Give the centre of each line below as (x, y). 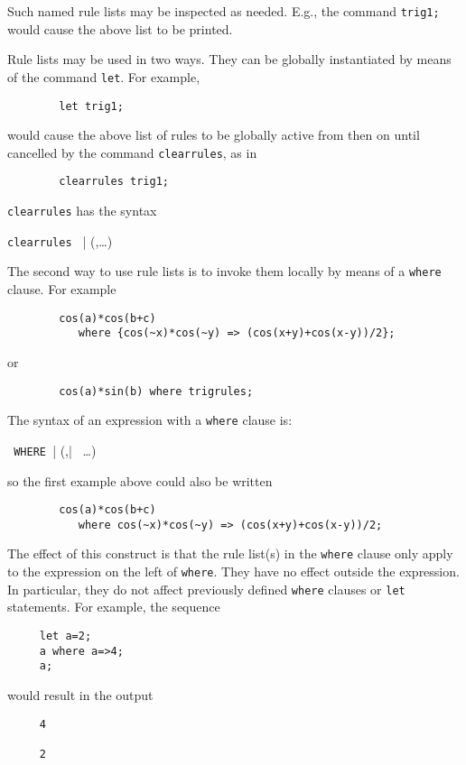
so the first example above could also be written (140, 480)
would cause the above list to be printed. (120, 28)
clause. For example (62, 289)
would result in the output (80, 694)
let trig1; (91, 106)
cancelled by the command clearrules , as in (132, 152)
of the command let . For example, (104, 76)
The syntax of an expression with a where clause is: (150, 420)
